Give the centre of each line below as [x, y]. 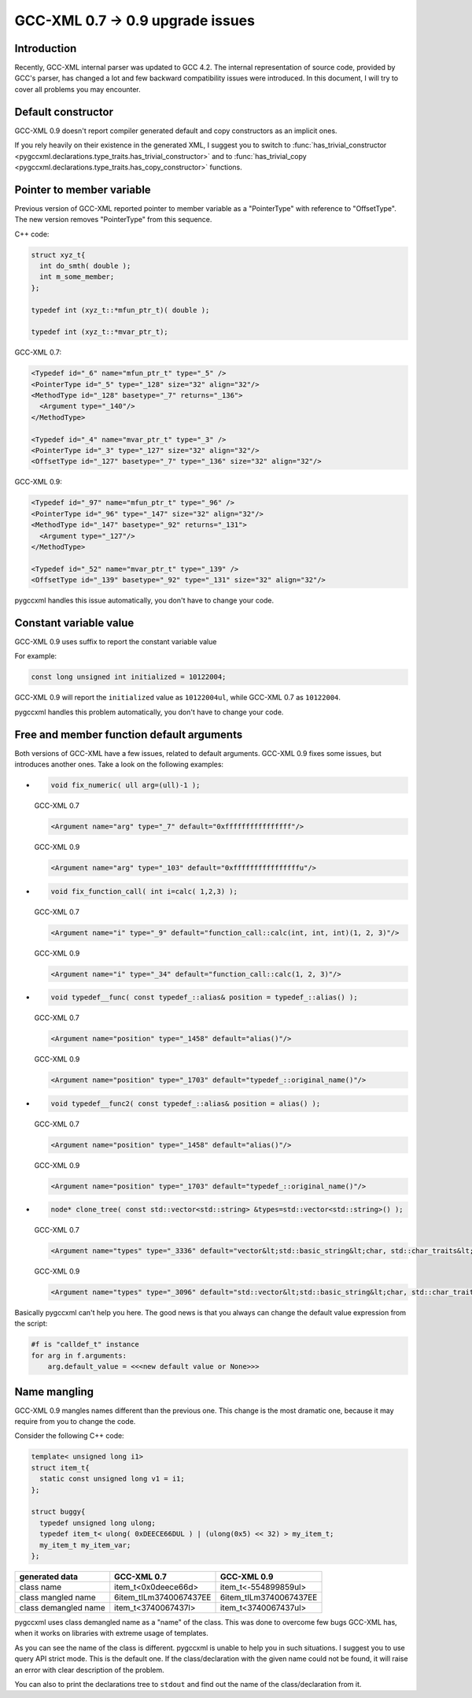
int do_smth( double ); [85, 265]
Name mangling [54, 1391]
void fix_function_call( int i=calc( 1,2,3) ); [144, 891]
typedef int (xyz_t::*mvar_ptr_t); [100, 332]
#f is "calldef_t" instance [85, 1344]
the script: [31, 1324]
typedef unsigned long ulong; [98, 1523]
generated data [49, 1577]
